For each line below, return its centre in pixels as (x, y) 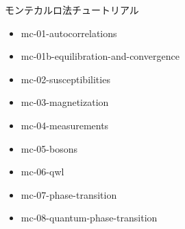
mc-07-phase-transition (69, 194)
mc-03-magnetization (65, 102)
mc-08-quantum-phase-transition (89, 218)
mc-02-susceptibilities (65, 79)
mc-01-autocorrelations (69, 33)
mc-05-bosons (49, 148)
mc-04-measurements (65, 125)
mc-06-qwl (42, 172)
